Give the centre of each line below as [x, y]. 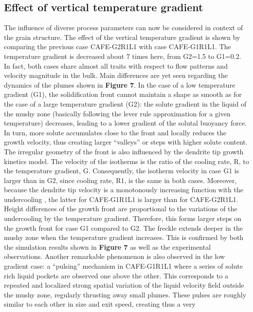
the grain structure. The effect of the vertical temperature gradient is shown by [122, 37]
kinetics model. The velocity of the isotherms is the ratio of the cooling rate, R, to [126, 161]
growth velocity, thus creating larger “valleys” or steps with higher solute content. [126, 142]
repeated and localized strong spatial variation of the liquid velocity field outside [124, 285]
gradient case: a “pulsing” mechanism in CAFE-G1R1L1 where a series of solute [124, 266]
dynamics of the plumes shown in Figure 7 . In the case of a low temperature [120, 84]
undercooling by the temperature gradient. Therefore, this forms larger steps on [123, 218]
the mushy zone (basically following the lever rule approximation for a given [117, 113]
